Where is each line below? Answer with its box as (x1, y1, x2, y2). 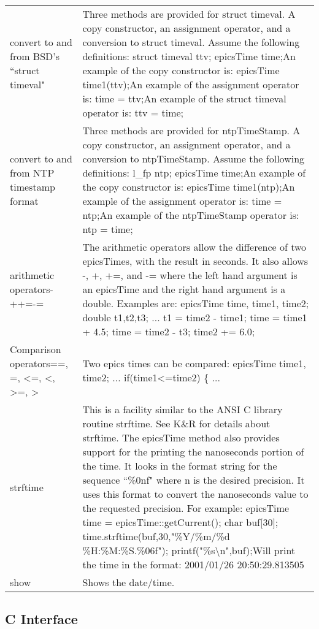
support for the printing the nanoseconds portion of (82, 444, 304, 459)
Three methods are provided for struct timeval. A (82, 7, 296, 21)
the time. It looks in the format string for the (82, 459, 277, 473)
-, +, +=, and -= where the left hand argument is (82, 268, 298, 282)
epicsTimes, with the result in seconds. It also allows (82, 254, 309, 268)
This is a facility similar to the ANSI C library (82, 402, 283, 416)
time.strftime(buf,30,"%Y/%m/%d (82, 529, 230, 543)
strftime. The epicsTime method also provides (82, 430, 280, 444)
